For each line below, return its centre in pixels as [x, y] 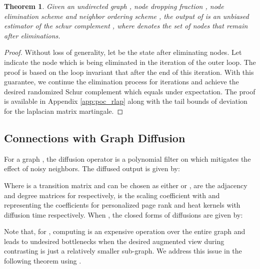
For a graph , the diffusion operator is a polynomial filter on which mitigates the [127, 158]
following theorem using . [43, 261]
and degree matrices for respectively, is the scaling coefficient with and [112, 195]
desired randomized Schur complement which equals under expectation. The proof [130, 91]
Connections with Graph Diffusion [95, 137]
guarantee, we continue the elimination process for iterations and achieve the [121, 82]
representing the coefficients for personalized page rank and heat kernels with [122, 205]
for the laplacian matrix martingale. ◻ [64, 111]
